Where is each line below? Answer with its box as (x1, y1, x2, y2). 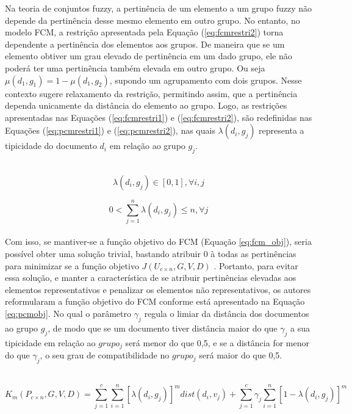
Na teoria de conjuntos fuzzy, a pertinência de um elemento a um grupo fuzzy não (5, 2, 312, 14)
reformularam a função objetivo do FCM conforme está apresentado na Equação (5, 295, 305, 308)
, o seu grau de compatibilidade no (40, 349, 170, 361)
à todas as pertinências (210, 247, 296, 260)
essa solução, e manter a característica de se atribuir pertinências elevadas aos (5, 271, 296, 284)
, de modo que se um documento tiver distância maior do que (48, 321, 278, 334)
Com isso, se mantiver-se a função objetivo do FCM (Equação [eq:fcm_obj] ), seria (5, 235, 312, 248)
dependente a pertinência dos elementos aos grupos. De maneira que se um (5, 37, 285, 50)
